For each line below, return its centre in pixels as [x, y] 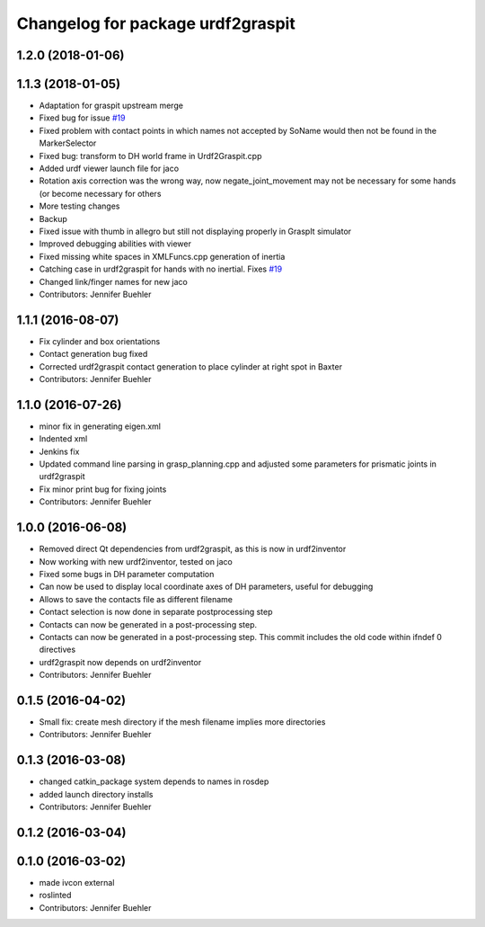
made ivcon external [77, 882]
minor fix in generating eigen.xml [100, 426]
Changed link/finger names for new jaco [113, 281]
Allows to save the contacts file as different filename [136, 599]
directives [57, 650]
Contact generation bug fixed [93, 354]
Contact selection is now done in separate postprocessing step [156, 612]
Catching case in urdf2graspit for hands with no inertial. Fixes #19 [161, 269]
